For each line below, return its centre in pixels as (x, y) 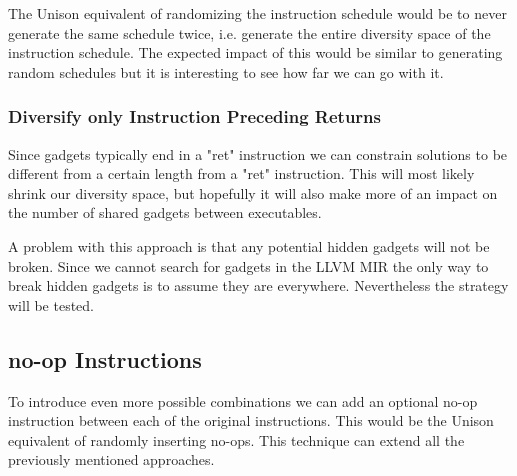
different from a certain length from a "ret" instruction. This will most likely (241, 173)
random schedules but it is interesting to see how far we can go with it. (226, 71)
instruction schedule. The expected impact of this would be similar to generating (255, 52)
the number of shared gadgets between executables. (165, 212)
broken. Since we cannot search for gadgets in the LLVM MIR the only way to (248, 265)
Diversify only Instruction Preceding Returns (194, 116)
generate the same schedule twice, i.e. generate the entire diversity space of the (249, 32)
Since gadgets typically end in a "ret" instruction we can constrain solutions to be (258, 153)
